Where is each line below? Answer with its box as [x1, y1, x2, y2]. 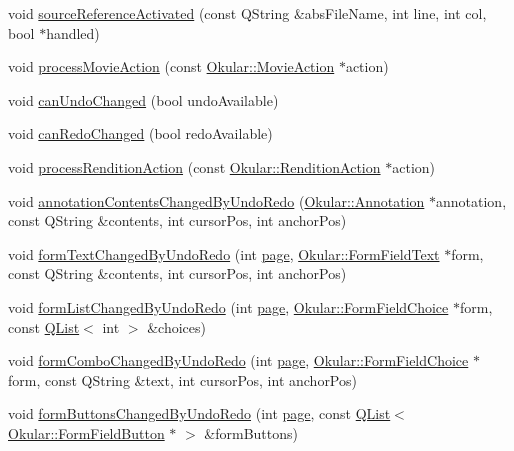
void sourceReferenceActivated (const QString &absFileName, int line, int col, [8, 3, 487, 23]
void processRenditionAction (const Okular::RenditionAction [8, 156, 381, 177]
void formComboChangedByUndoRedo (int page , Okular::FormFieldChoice [8, 350, 469, 371]
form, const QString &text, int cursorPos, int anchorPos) [8, 369, 357, 390]
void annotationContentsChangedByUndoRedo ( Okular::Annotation [8, 190, 425, 211]
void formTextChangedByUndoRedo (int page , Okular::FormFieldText [8, 243, 440, 264]
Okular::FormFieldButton [8, 422, 165, 443]
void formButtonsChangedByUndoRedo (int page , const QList [8, 403, 391, 424]
